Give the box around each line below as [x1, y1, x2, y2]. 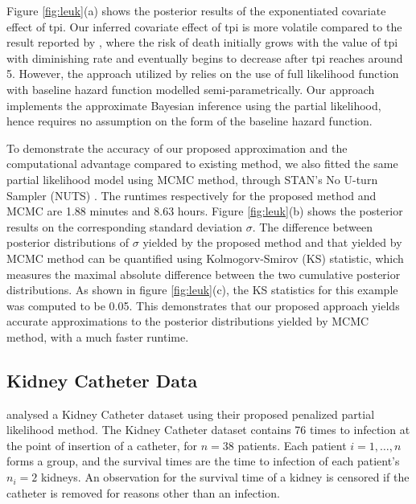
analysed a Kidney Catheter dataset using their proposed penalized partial [6, 405, 375, 422]
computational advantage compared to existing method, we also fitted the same [6, 155, 398, 172]
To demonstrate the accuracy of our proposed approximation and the [6, 139, 348, 156]
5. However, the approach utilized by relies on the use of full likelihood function [6, 65, 399, 82]
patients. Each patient [237, 436, 347, 453]
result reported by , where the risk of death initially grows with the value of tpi [6, 34, 398, 51]
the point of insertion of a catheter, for [6, 436, 198, 453]
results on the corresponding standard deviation [6, 218, 242, 235]
